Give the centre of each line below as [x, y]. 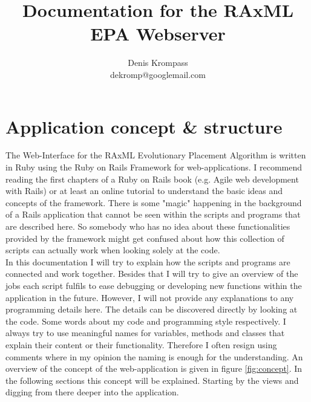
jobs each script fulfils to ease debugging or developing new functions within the [154, 285]
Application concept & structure [144, 126]
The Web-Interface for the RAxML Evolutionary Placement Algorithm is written [156, 155]
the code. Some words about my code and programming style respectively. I [146, 321]
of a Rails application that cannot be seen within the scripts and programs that [153, 214]
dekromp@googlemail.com [158, 74]
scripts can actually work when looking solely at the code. [113, 250]
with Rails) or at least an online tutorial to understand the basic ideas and [144, 191]
